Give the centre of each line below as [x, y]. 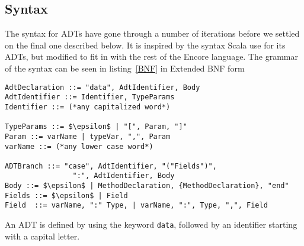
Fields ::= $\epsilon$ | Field [66, 195]
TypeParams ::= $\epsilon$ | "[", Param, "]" [96, 127]
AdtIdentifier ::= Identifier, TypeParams [90, 97]
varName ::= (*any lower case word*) [79, 146]
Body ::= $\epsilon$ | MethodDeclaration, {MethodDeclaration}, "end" [147, 186]
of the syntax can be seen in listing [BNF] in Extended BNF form [125, 68]
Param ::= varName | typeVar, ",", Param [88, 136]
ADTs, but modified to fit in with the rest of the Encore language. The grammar [151, 56]
